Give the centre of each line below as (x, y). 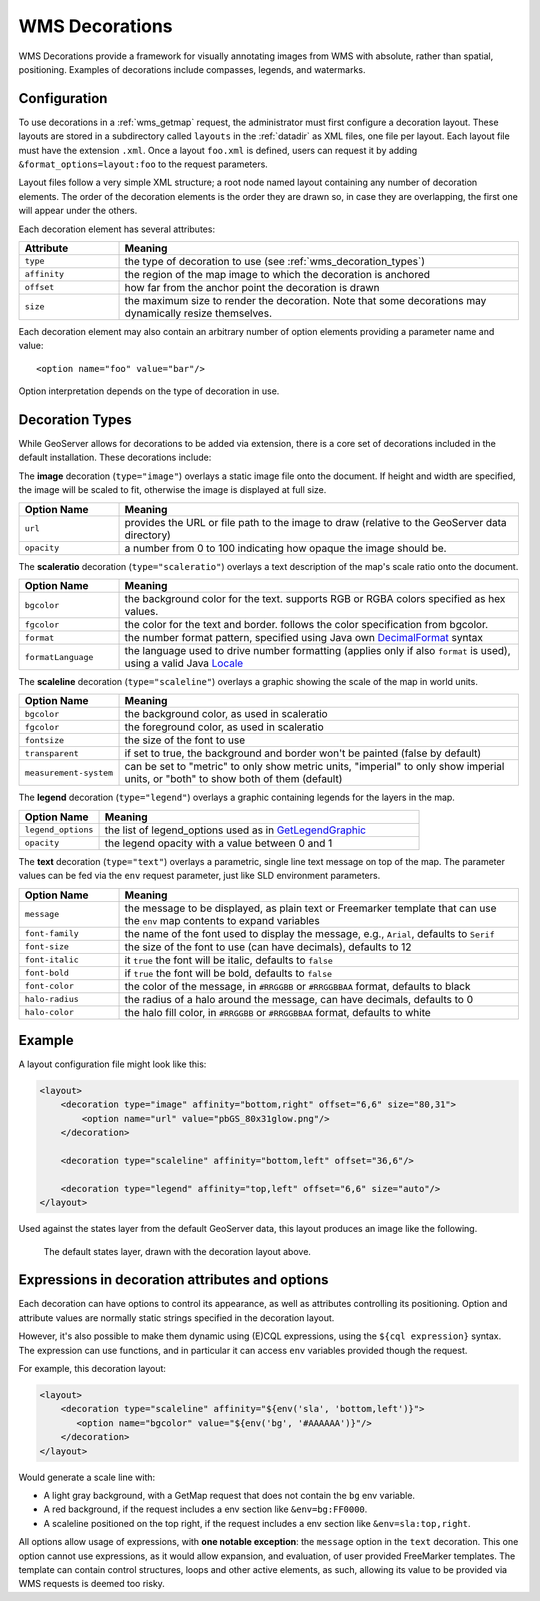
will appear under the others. (78, 211)
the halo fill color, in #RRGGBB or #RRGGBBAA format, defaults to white (278, 1012)
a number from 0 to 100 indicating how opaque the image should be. (285, 548)
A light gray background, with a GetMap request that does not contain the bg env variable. (229, 1495)
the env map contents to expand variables (222, 920)
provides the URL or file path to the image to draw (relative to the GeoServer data (315, 522)
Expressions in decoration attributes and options (173, 1280)
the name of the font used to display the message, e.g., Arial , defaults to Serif (309, 933)
